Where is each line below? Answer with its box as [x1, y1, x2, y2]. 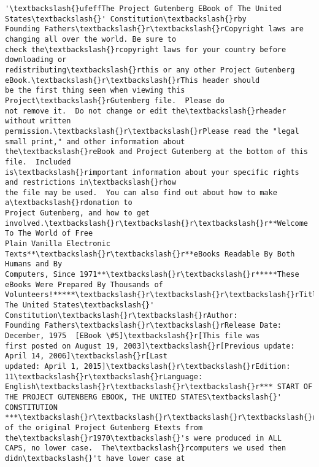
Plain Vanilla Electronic [5, 239, 110, 249]
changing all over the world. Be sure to [5, 34, 177, 44]
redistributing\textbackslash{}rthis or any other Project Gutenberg [5, 65, 295, 74]
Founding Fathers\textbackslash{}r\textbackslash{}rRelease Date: [5, 321, 282, 330]
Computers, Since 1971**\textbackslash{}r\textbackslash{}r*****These [5, 270, 299, 279]
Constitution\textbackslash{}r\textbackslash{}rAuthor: [5, 311, 238, 320]
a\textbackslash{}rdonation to [5, 198, 133, 207]
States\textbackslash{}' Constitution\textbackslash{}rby [5, 14, 247, 23]
